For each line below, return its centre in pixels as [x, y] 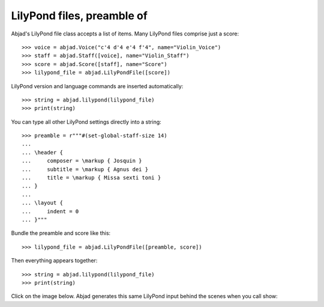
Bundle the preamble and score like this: [61, 233]
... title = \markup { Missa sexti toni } [91, 178]
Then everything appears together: [54, 261]
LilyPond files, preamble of [79, 16]
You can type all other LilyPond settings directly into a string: [86, 122]
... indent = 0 [50, 211]
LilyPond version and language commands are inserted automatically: [97, 86]
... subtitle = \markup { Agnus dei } [85, 169]
